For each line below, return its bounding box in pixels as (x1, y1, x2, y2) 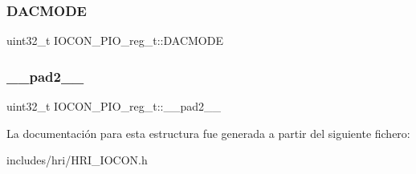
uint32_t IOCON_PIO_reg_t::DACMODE (6, 32, 223, 49)
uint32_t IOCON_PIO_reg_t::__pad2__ (6, 98, 222, 115)
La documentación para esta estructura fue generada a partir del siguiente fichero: (6, 124, 410, 141)
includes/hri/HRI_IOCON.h (6, 152, 148, 168)
